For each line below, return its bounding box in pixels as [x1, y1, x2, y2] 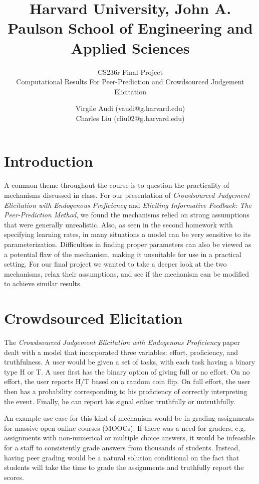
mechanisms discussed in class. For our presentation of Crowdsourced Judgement [4, 190, 250, 200]
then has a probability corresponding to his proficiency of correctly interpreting [4, 386, 247, 397]
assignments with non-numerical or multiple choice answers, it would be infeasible [4, 432, 255, 443]
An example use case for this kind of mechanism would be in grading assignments [4, 413, 254, 423]
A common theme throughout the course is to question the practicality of [4, 180, 229, 190]
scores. [4, 471, 24, 482]
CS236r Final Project [98, 66, 163, 77]
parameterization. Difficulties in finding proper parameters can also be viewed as [4, 238, 251, 249]
